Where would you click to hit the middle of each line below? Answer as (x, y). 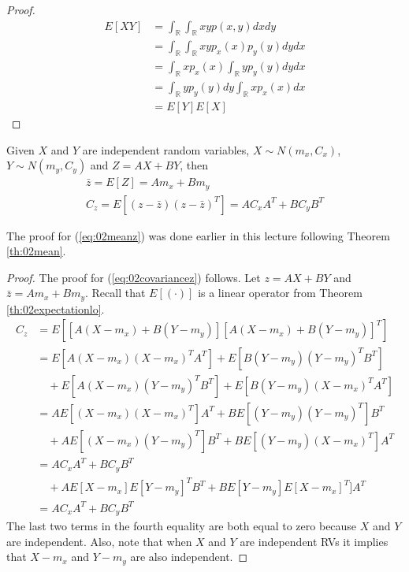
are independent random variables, (166, 149)
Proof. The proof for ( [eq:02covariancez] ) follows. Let (134, 277)
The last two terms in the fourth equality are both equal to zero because (182, 526)
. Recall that (115, 293)
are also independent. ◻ (189, 557)
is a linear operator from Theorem (280, 293)
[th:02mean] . (36, 251)
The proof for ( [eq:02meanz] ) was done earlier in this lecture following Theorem (198, 235)
